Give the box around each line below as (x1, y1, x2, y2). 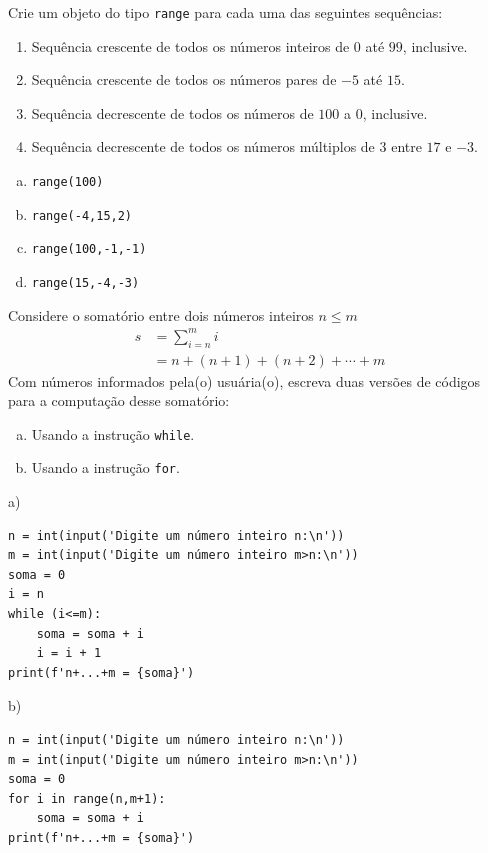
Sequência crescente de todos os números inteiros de (31, 35, 350, 56)
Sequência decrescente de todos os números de (31, 102, 314, 123)
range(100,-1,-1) (31, 242, 147, 257)
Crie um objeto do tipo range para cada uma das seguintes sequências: (8, 2, 443, 22)
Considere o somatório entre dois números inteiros (8, 304, 314, 325)
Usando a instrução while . (31, 423, 195, 444)
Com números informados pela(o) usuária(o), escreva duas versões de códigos (8, 370, 481, 391)
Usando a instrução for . (31, 457, 180, 478)
